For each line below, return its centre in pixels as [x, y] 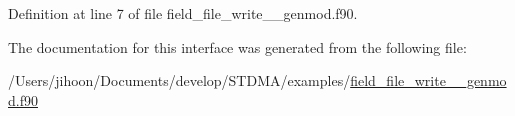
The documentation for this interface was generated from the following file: [237, 46]
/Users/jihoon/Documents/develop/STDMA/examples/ [179, 80]
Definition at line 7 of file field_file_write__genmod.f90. [183, 13]
